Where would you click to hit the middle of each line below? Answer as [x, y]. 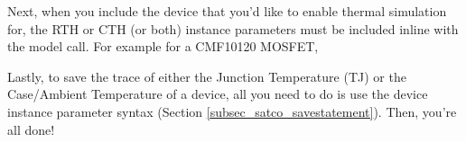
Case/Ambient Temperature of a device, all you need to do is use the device [218, 94]
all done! [31, 129]
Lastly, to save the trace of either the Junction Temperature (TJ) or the [207, 76]
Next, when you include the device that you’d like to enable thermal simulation [227, 11]
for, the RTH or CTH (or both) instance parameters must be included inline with [233, 28]
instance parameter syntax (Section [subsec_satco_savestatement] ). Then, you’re [232, 111]
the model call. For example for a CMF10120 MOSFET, [163, 46]
